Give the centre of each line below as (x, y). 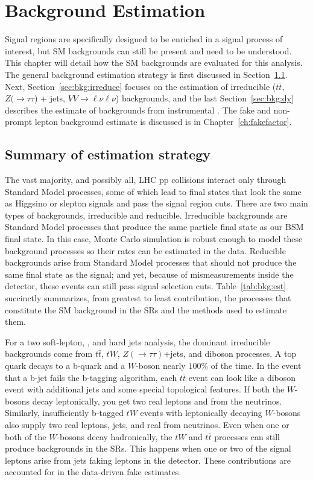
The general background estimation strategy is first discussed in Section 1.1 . (146, 74)
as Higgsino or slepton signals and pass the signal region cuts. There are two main (156, 203)
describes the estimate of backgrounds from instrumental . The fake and (138, 110)
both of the (26, 436)
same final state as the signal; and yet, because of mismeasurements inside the (149, 274)
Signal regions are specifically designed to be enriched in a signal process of (144, 39)
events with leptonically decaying (201, 413)
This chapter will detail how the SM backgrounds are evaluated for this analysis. (154, 62)
